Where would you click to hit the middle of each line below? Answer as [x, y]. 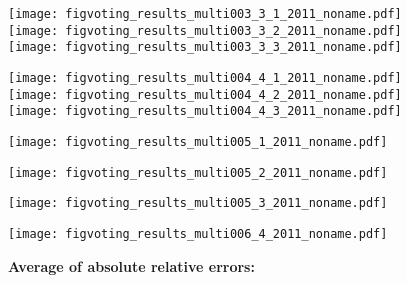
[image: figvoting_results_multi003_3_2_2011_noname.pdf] [205, 30]
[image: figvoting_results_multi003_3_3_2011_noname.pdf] [205, 47]
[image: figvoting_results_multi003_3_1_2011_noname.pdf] [205, 14]
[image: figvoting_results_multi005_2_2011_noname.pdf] [198, 172]
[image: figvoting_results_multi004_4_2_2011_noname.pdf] [205, 94]
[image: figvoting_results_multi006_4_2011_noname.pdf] [198, 233]
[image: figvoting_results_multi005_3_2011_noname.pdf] [198, 203]
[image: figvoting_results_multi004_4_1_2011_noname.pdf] [205, 77]
